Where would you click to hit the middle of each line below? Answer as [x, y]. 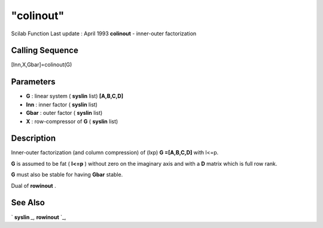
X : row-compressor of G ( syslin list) [72, 121]
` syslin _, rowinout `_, [39, 217]
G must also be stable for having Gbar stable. [67, 175]
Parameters [33, 82]
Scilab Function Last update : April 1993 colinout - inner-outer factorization [104, 34]
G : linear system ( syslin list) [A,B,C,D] [75, 96]
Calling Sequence [45, 51]
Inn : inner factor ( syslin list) [62, 104]
